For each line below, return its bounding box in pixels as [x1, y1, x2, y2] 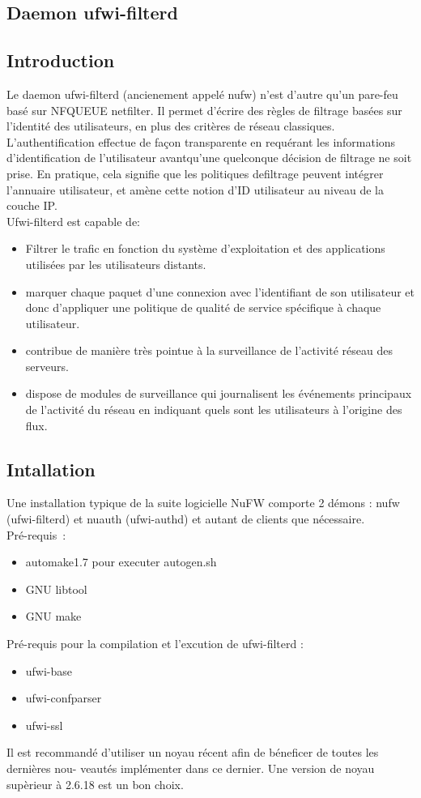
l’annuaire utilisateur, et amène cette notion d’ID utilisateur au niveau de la [6, 181, 384, 198]
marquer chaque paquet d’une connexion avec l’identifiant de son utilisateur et [25, 283, 415, 300]
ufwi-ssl [25, 716, 63, 733]
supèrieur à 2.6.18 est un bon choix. [6, 775, 184, 792]
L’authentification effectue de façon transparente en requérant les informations [6, 133, 396, 150]
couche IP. [6, 197, 57, 214]
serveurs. [25, 357, 69, 374]
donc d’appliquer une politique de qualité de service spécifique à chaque [25, 299, 381, 316]
